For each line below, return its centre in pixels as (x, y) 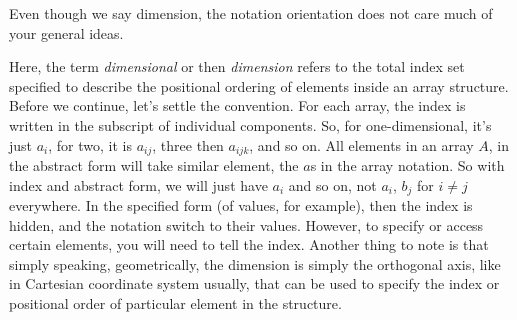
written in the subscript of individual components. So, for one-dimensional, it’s (250, 124)
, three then (188, 144)
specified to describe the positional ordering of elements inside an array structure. (259, 85)
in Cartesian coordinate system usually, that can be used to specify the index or (254, 283)
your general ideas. (66, 32)
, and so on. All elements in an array (361, 144)
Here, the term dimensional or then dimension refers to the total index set (237, 66)
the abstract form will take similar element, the (154, 165)
